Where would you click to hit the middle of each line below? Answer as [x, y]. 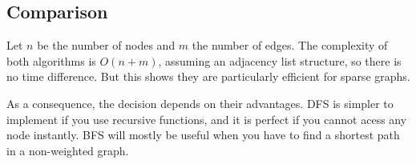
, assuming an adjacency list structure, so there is [280, 60]
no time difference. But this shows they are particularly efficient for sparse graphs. [208, 76]
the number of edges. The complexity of [290, 45]
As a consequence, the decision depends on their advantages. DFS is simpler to [200, 103]
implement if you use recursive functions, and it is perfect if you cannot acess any [207, 119]
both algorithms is [51, 60]
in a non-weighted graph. [68, 150]
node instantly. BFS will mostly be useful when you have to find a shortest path [203, 135]
